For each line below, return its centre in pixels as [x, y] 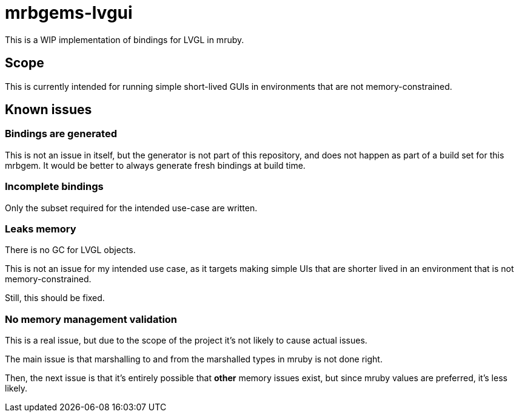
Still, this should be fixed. [55, 298]
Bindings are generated [61, 134]
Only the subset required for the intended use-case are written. [131, 208]
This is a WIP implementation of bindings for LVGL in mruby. [125, 39]
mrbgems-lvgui [69, 13]
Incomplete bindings [54, 187]
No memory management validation [91, 319]
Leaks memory [41, 229]
